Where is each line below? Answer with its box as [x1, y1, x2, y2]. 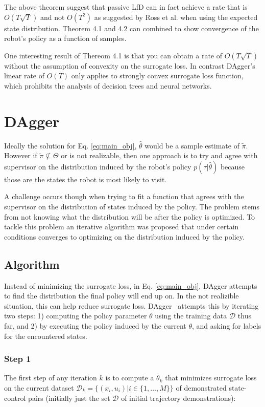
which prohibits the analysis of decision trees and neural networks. [4, 80, 212, 91]
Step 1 [4, 352, 31, 365]
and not [40, 11, 65, 22]
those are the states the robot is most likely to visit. [4, 174, 167, 184]
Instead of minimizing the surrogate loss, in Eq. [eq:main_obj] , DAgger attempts [4, 280, 257, 291]
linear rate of [4, 70, 45, 81]
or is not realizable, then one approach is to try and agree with [61, 150, 258, 161]
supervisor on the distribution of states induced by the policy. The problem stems [4, 201, 260, 212]
